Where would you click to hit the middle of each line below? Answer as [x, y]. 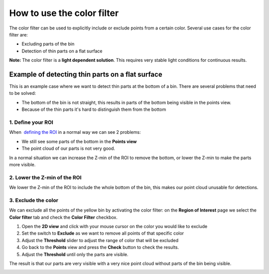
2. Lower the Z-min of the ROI [45, 177]
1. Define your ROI [31, 122]
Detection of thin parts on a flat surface [62, 51]
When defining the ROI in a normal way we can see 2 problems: [75, 132]
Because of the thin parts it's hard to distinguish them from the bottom [94, 109]
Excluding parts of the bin [48, 44]
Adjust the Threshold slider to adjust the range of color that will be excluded [100, 240]
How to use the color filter [64, 13]
